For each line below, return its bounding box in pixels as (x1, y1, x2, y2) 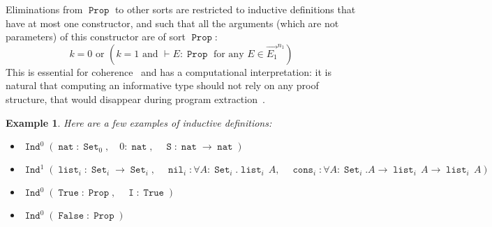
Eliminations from (6, 2, 83, 16)
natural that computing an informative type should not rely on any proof (6, 78, 319, 93)
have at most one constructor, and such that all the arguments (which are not (6, 15, 339, 30)
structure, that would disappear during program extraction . (6, 91, 265, 106)
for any (213, 49, 244, 59)
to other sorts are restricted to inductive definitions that (114, 2, 356, 16)
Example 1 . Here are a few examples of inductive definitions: (6, 115, 272, 130)
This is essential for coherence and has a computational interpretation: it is (6, 64, 331, 79)
